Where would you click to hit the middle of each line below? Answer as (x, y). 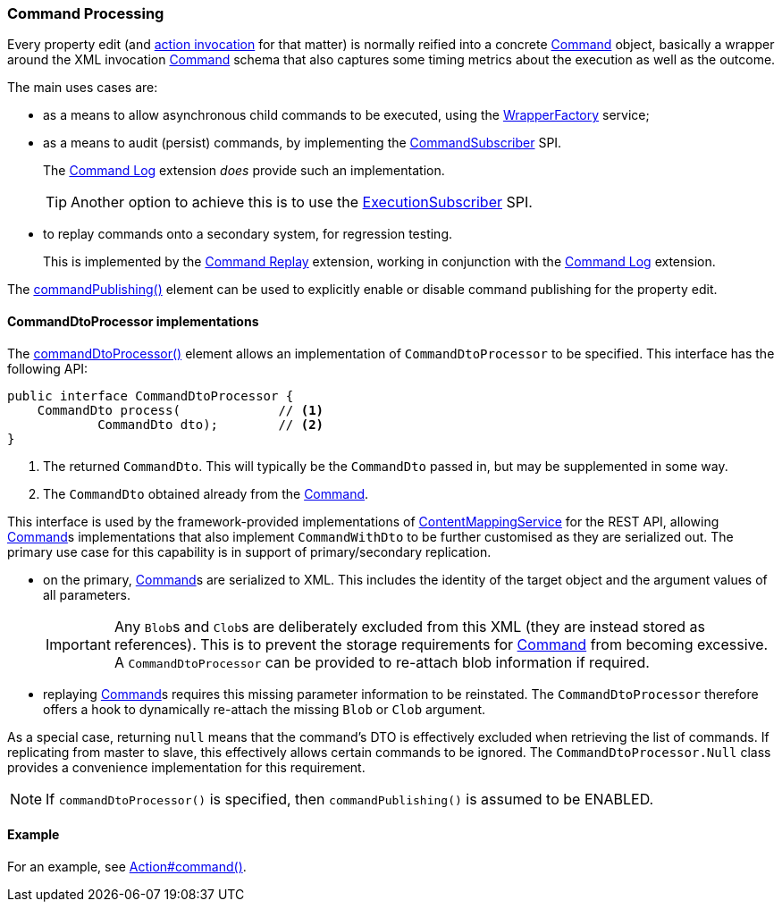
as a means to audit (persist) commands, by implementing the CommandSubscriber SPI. (303, 143)
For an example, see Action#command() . (127, 866)
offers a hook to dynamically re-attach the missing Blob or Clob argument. (265, 709)
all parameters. (87, 594)
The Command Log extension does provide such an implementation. (244, 171)
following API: (48, 368)
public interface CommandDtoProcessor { (151, 396)
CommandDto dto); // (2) (211, 424)
